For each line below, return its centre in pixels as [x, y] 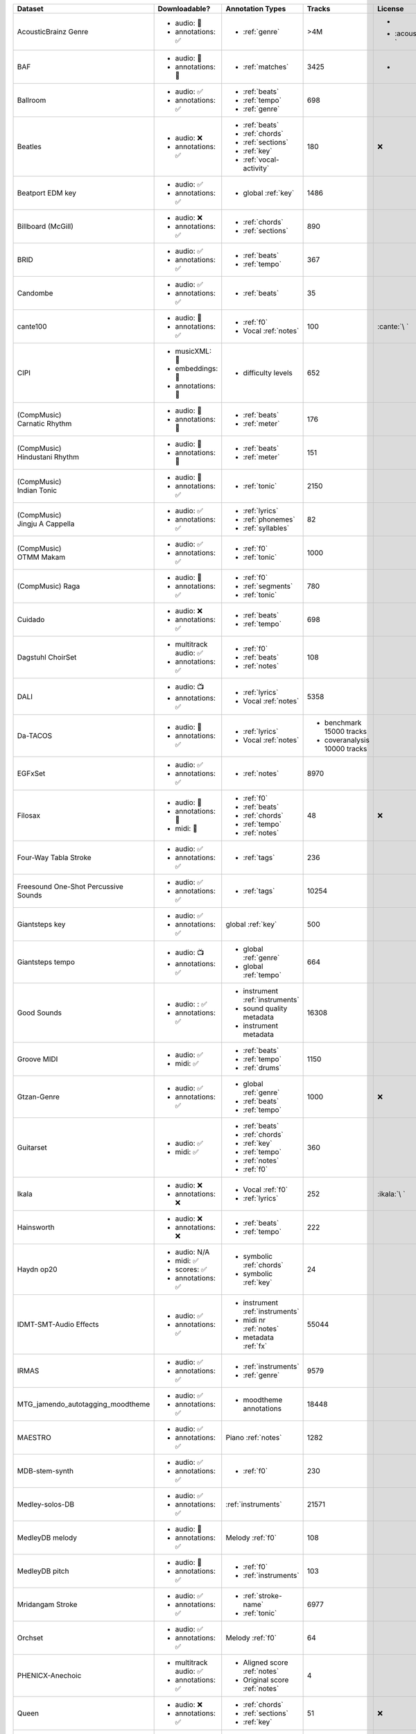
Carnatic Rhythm [44, 423]
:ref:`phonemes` [269, 519]
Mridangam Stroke [47, 1604]
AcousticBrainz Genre [53, 32]
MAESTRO [34, 1437]
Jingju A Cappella [46, 524]
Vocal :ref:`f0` [266, 1190]
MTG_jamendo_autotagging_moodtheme [84, 1404]
